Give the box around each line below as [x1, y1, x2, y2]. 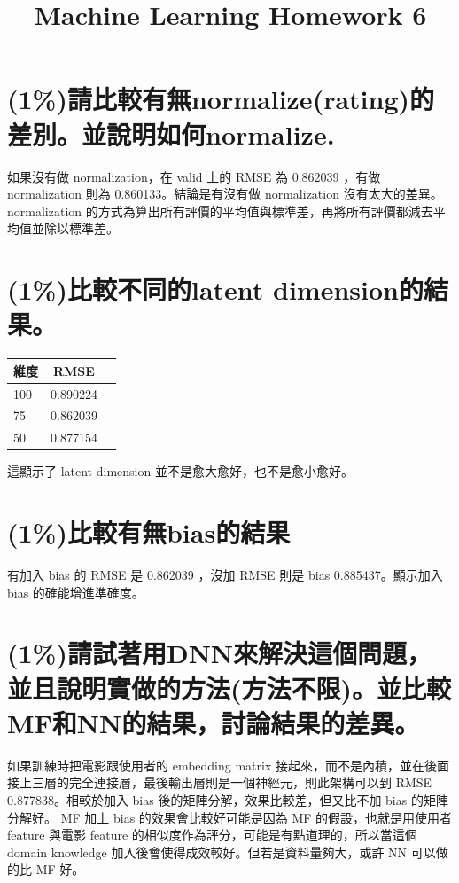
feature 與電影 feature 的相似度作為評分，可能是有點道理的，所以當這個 [7, 825, 417, 844]
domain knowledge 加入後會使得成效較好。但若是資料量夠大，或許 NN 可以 [7, 842, 436, 861]
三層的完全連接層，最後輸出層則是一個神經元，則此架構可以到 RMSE [31, 773, 432, 792]
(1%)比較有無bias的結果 [7, 514, 291, 551]
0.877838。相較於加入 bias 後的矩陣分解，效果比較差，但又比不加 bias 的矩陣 [7, 790, 448, 809]
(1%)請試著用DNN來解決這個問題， [7, 635, 432, 671]
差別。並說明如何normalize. [7, 115, 335, 152]
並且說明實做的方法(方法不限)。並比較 [7, 669, 452, 706]
